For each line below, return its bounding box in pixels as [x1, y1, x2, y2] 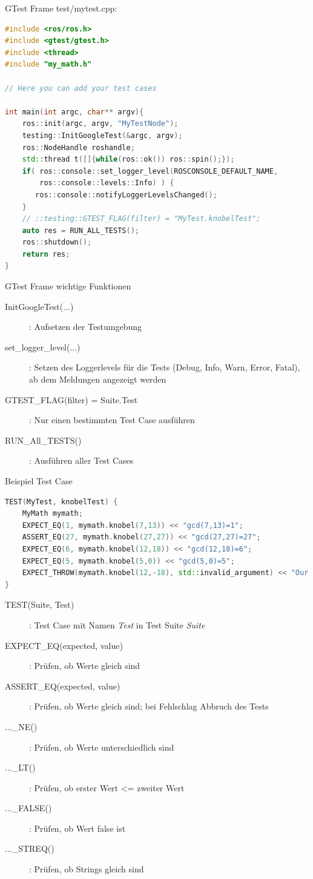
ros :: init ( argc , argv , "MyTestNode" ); [22, 119, 179, 128]
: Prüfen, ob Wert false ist [29, 821, 126, 834]
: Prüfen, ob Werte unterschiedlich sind [29, 740, 174, 753]
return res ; [22, 249, 70, 258]
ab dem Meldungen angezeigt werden [29, 373, 166, 386]
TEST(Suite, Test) [5, 598, 74, 611]
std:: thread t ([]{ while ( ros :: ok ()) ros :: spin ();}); [22, 155, 235, 164]
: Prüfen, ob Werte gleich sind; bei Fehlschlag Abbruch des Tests [29, 700, 269, 713]
